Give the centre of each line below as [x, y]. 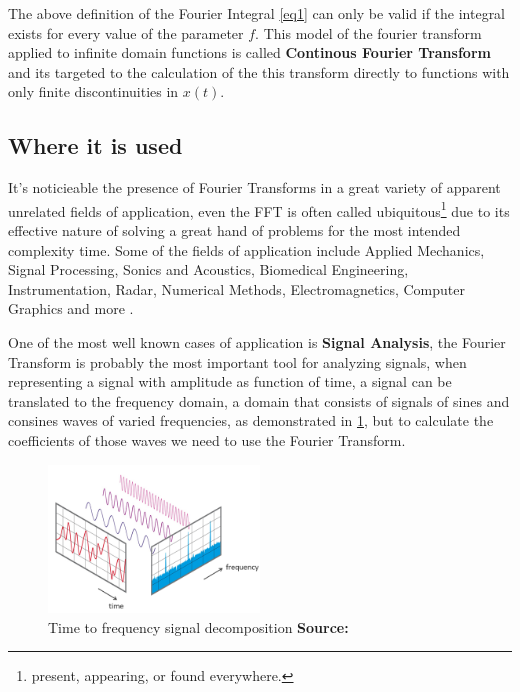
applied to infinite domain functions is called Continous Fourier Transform [249, 52]
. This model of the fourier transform [368, 32]
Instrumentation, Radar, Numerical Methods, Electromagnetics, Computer [237, 288]
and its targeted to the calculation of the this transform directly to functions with [259, 71]
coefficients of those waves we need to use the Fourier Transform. [207, 439]
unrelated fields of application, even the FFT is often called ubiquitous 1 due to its [259, 209]
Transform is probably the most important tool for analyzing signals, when [237, 361]
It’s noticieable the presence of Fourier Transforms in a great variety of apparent [254, 187]
